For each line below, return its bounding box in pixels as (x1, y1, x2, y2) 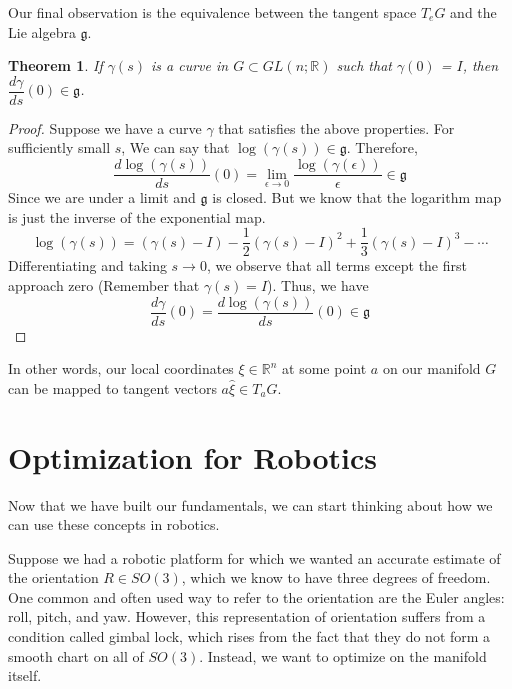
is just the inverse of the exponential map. (8, 206, 266, 227)
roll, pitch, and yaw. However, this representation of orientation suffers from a (8, 606, 486, 627)
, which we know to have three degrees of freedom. (181, 567, 491, 588)
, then (462, 55, 499, 76)
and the (450, 2, 497, 22)
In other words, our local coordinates (8, 358, 234, 379)
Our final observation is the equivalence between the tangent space (8, 2, 417, 22)
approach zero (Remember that (8, 274, 200, 295)
